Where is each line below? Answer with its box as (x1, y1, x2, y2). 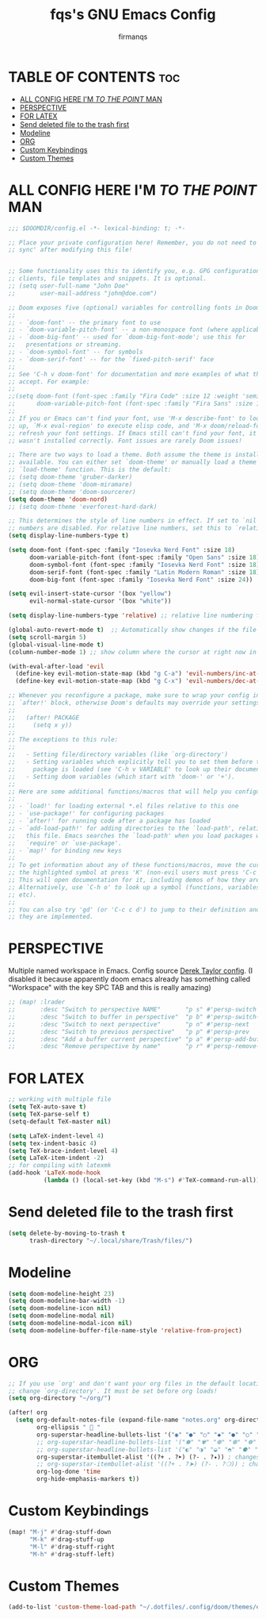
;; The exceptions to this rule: (8, 736, 119, 744)
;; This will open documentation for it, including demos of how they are (8, 876, 260, 884)
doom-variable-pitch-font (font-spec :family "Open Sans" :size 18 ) (28, 553, 260, 561)
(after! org (8, 1409, 47, 1417)
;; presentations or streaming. (8, 341, 123, 349)
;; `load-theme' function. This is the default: (8, 466, 172, 474)
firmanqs (118, 32, 148, 41)
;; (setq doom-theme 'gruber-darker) (8, 473, 133, 481)
